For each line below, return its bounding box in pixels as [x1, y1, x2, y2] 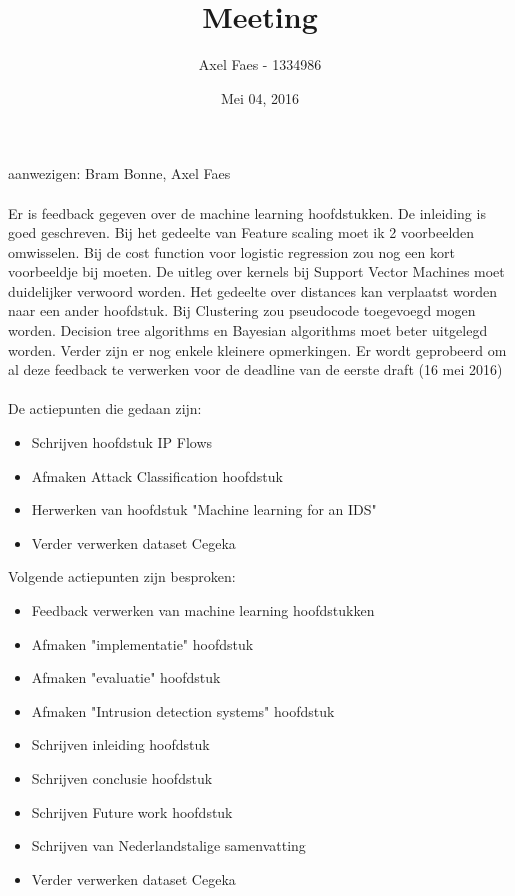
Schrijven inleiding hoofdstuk [31, 734, 210, 755]
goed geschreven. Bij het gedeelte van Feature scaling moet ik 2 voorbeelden [8, 222, 475, 243]
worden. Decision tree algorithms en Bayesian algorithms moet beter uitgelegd [8, 320, 488, 341]
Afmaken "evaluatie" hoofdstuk [31, 667, 221, 688]
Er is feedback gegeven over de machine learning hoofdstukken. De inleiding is [8, 202, 486, 223]
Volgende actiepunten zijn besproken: [8, 566, 236, 587]
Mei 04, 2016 [220, 87, 300, 108]
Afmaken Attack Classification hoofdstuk [31, 465, 283, 486]
